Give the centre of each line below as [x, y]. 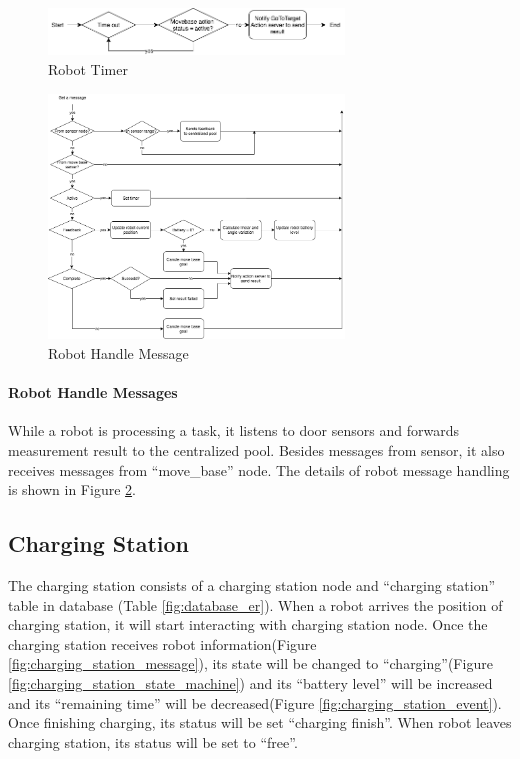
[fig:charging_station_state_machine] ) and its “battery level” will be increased [250, 683]
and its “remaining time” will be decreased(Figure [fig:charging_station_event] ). [255, 702]
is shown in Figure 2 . [72, 489]
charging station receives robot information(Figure [162, 643]
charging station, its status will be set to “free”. [153, 741]
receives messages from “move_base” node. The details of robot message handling [259, 469]
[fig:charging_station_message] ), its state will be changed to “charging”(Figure [250, 663]
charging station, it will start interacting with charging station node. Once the [248, 624]
